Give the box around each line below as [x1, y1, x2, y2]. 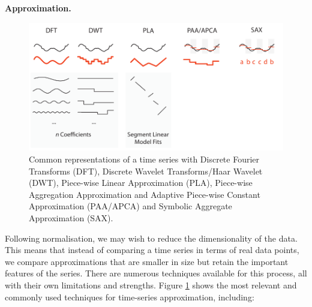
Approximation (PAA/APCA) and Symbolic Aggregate [29, 200, 232, 212]
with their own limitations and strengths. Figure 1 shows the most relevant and [5, 278, 297, 291]
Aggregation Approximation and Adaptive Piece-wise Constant [29, 188, 260, 200]
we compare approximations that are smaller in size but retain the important [5, 255, 289, 267]
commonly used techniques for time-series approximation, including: [5, 290, 254, 303]
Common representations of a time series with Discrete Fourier [29, 153, 260, 165]
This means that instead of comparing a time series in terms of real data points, [5, 243, 299, 256]
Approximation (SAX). [29, 211, 113, 224]
